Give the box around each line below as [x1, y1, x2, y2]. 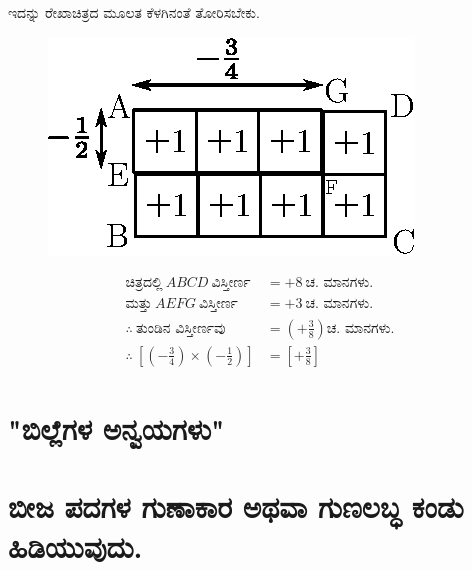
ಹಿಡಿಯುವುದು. [8, 525, 143, 566]
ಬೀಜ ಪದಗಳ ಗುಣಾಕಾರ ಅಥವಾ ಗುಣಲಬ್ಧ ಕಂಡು [8, 486, 464, 527]
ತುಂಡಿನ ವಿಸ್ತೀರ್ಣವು [135, 321, 226, 336]
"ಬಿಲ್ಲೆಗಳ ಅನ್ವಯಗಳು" [8, 407, 225, 448]
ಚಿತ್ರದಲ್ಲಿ [125, 276, 163, 291]
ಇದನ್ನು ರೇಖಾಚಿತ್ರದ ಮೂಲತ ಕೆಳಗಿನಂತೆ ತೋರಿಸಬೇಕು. [8, 2, 260, 22]
